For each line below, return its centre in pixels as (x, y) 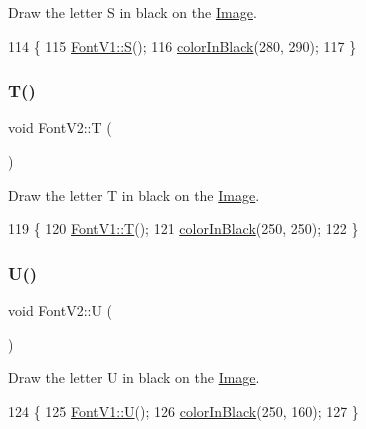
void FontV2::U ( (60, 310)
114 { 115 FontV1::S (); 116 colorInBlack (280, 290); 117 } (182, 45)
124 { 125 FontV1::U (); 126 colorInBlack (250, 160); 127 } (183, 410)
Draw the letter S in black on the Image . (132, 12)
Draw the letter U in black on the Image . (134, 377)
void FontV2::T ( (60, 127)
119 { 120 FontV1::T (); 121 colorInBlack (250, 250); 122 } (183, 228)
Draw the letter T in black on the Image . (134, 194)
